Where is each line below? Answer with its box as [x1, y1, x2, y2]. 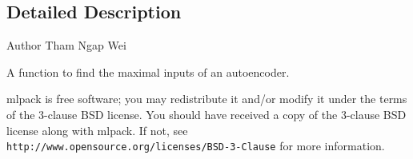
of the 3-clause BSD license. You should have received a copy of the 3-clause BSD [6, 105, 407, 122]
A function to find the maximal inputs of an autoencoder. [6, 63, 290, 80]
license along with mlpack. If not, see [6, 121, 188, 138]
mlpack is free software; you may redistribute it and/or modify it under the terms [6, 90, 407, 107]
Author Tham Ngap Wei [6, 37, 126, 54]
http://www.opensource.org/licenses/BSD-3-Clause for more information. [6, 137, 385, 154]
